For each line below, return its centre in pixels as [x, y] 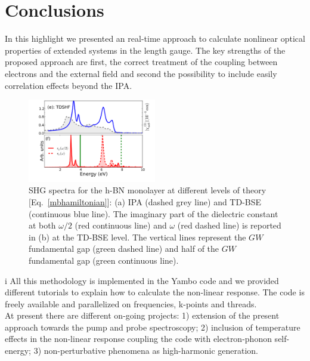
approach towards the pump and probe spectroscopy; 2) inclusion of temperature [153, 327]
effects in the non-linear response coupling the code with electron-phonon [138, 339]
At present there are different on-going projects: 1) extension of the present [142, 315]
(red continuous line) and [121, 225]
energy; [18, 351]
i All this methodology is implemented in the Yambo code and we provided [142, 280]
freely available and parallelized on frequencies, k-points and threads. [131, 303]
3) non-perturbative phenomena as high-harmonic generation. [146, 351]
